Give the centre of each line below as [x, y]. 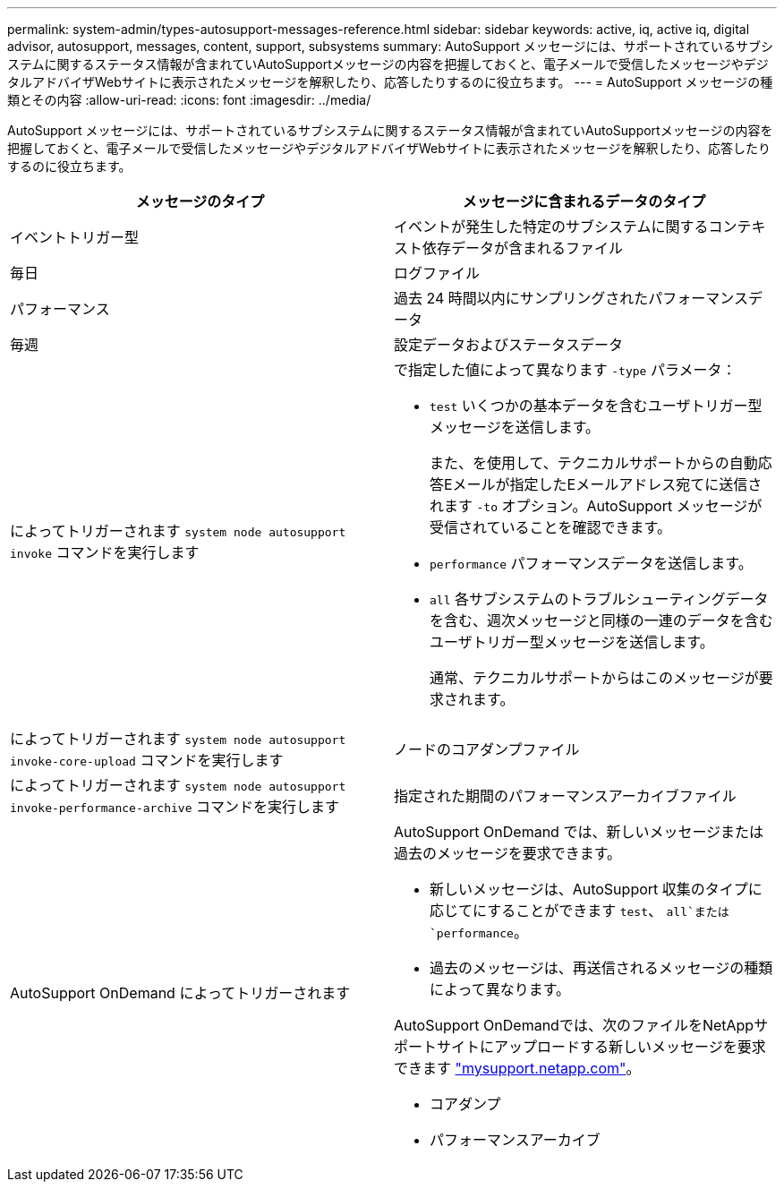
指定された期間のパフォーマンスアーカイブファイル [565, 796]
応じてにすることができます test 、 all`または [579, 911]
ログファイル [437, 273]
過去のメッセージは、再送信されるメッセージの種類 [601, 968]
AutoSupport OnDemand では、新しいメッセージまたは [579, 832]
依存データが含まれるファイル [523, 248]
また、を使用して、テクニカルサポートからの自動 [594, 463]
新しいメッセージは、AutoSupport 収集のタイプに [596, 889]
